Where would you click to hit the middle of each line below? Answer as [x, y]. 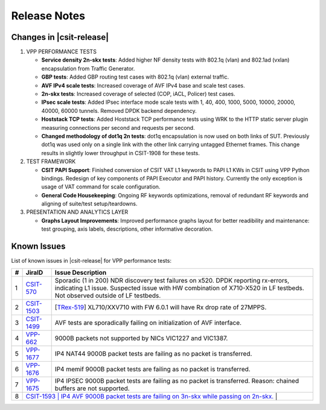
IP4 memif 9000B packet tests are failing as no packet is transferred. [152, 369]
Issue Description [81, 272]
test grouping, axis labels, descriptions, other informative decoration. [127, 229]
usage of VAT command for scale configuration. [101, 187]
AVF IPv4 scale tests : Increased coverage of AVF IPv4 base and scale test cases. [143, 85]
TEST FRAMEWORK [51, 162]
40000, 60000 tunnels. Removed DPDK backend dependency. [119, 111]
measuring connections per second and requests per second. [118, 127]
